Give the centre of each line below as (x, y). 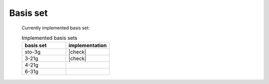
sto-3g (33, 52)
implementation (88, 46)
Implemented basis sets (50, 38)
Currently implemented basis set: (56, 28)
